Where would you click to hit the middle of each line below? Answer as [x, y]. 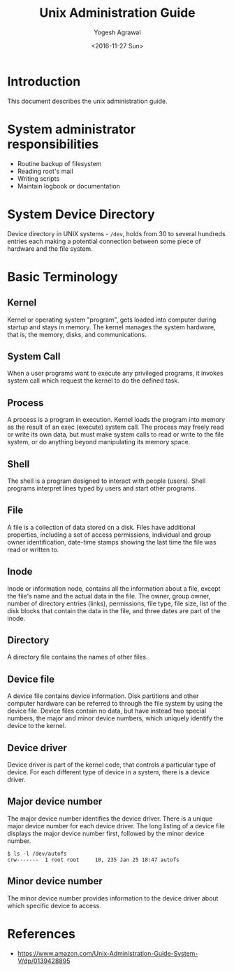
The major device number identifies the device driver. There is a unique [110, 819]
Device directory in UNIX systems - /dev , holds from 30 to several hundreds [116, 233]
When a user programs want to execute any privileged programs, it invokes [115, 374]
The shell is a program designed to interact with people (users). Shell [107, 481]
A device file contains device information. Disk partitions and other [103, 696]
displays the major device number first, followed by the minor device [106, 833]
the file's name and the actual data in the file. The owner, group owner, [109, 596]
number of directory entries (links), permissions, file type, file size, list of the [117, 603]
